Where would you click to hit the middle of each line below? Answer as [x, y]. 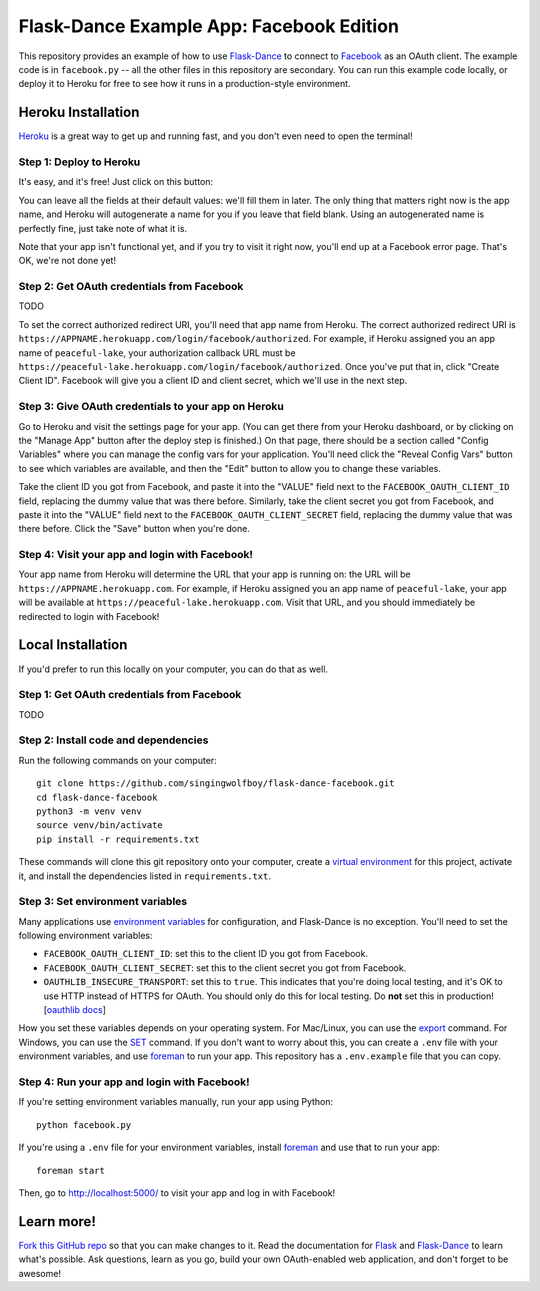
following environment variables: [86, 936]
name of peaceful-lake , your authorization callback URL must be [157, 352]
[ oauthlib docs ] [75, 1010]
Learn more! [57, 1221]
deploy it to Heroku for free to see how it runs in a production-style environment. [184, 84]
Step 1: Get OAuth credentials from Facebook [130, 695]
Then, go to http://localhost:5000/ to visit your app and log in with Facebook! [177, 1192]
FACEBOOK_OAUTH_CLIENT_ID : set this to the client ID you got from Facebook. [206, 954]
